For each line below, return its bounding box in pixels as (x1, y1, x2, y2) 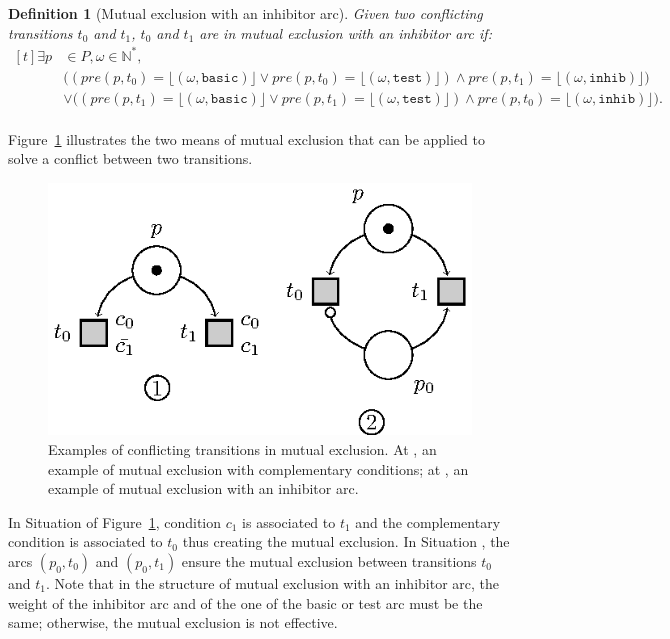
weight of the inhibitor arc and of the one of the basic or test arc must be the (8, 592, 483, 613)
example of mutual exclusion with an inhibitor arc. (48, 478, 359, 499)
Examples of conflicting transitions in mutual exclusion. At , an (48, 439, 437, 460)
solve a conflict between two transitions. (8, 148, 253, 169)
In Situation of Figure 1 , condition (8, 511, 222, 532)
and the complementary (355, 511, 501, 532)
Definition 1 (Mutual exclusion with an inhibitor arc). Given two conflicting (8, 3, 483, 23)
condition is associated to (8, 531, 163, 552)
